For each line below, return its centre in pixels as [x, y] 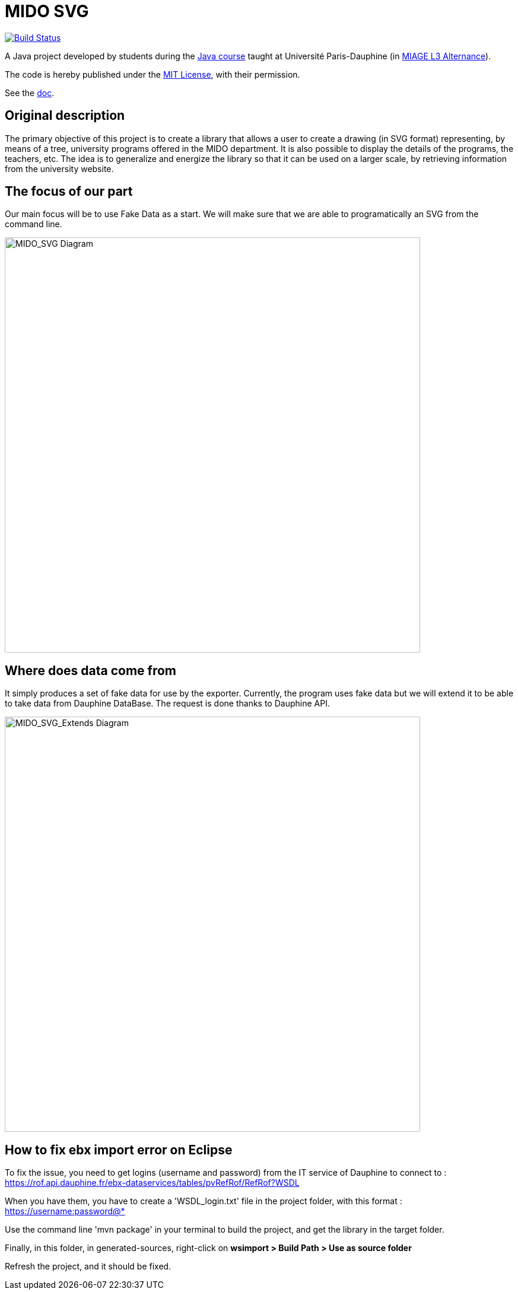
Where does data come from [90, 670]
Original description [65, 116]
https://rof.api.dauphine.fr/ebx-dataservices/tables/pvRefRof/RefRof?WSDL [152, 1183]
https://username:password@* [65, 1211]
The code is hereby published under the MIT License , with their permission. [152, 74]
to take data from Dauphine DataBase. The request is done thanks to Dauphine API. [167, 704]
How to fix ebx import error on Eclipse [119, 1150]
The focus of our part [69, 192]
